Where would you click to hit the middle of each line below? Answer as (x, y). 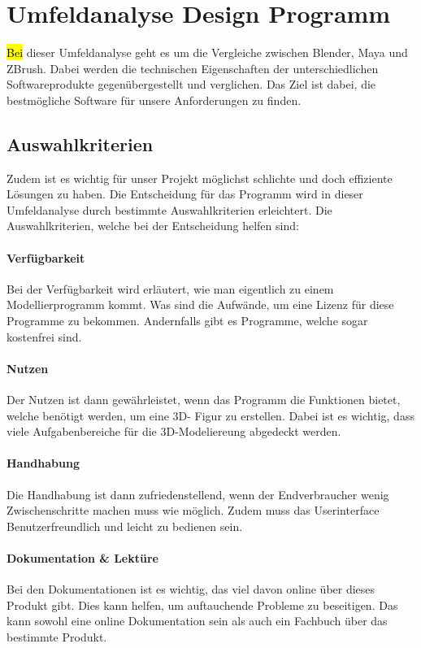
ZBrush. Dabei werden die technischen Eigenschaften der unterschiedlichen (193, 68)
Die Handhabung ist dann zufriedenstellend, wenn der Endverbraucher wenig (198, 494)
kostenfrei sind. (44, 336)
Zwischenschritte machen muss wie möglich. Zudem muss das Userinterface (193, 510)
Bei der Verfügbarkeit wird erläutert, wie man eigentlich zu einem (170, 288)
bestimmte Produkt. (57, 636)
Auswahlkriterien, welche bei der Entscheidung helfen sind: (153, 226)
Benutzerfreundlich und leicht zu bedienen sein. (125, 526)
